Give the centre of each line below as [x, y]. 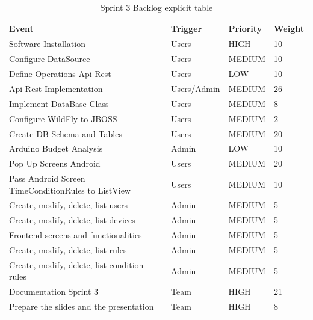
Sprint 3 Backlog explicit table [156, 7]
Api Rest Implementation [56, 88]
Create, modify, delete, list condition [76, 264]
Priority [245, 28]
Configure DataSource [50, 59]
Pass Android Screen [47, 178]
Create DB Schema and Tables [66, 133]
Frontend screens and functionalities [76, 235]
